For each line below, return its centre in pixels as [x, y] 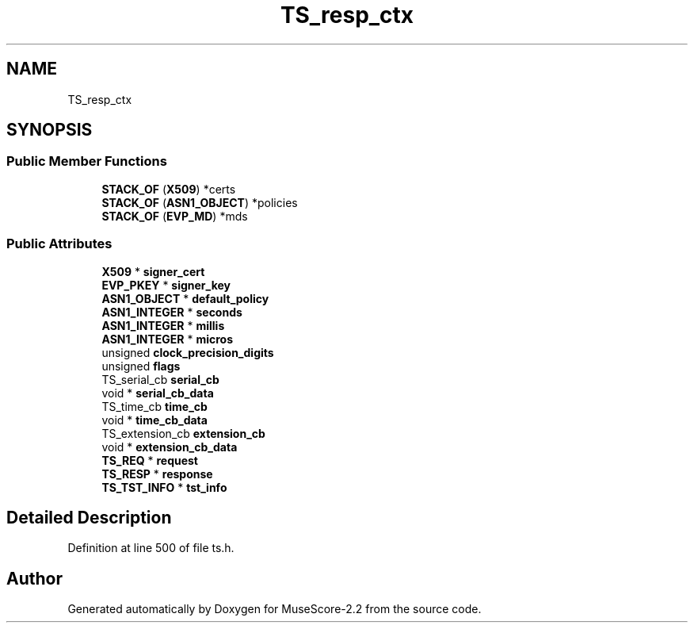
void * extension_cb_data [170, 447]
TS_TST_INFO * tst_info [164, 487]
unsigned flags [141, 366]
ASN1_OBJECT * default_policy [185, 298]
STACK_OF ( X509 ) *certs [169, 189]
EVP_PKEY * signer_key [166, 285]
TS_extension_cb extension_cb [183, 433]
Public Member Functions [87, 161]
